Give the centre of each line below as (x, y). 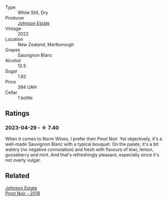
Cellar (11, 92)
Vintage (13, 29)
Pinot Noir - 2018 (23, 193)
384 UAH (27, 87)
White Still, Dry (33, 13)
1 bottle (25, 98)
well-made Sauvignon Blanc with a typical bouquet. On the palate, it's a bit (82, 144)
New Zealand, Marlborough (46, 44)
